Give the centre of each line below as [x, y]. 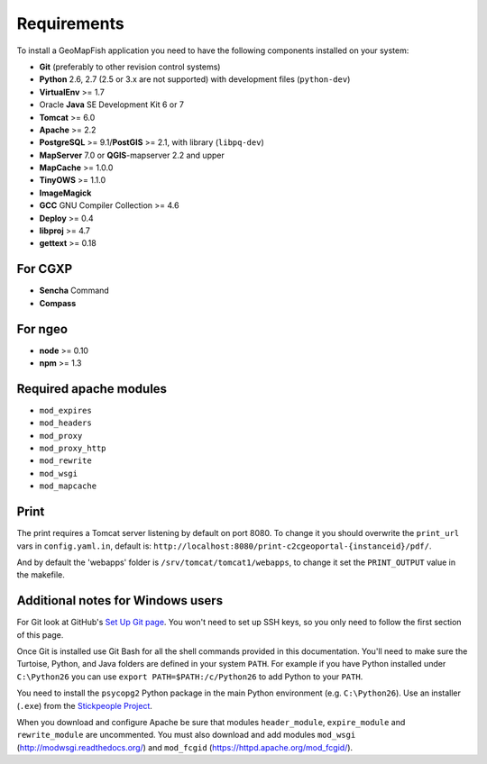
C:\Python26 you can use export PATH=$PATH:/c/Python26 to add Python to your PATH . [190, 677]
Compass [58, 303]
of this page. [40, 634]
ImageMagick [65, 193]
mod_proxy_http [73, 449]
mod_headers [65, 423]
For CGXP [45, 269]
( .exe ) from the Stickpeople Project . [85, 705]
